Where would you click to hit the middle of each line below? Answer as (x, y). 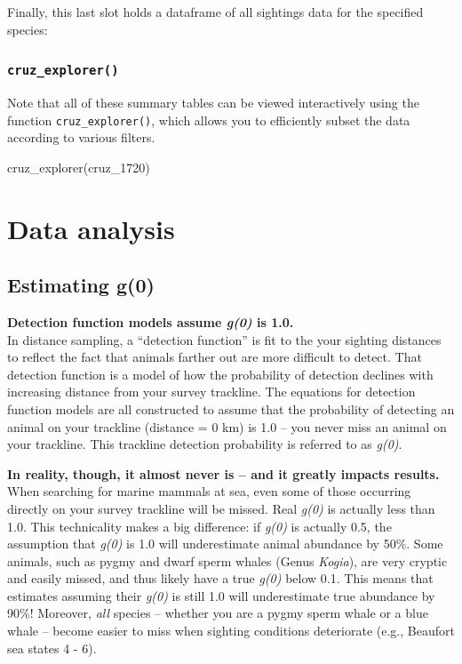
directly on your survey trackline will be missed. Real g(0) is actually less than (221, 508)
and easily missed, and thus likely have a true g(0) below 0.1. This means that (220, 578)
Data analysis (91, 228)
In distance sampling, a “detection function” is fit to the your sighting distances (224, 339)
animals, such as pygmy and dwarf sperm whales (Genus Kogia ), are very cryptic (227, 560)
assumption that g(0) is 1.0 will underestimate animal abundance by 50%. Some (225, 544)
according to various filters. (81, 137)
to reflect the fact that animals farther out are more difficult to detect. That (215, 357)
